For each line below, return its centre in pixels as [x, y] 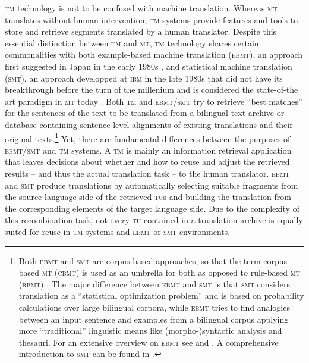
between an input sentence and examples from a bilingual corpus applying [154, 319]
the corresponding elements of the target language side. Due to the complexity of [152, 208]
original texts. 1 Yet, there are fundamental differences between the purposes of [148, 137]
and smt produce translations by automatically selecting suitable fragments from [152, 185]
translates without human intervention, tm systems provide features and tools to [152, 19]
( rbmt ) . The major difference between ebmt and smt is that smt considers [154, 284]
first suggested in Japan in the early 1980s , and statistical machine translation [149, 66]
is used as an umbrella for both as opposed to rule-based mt [191, 272]
